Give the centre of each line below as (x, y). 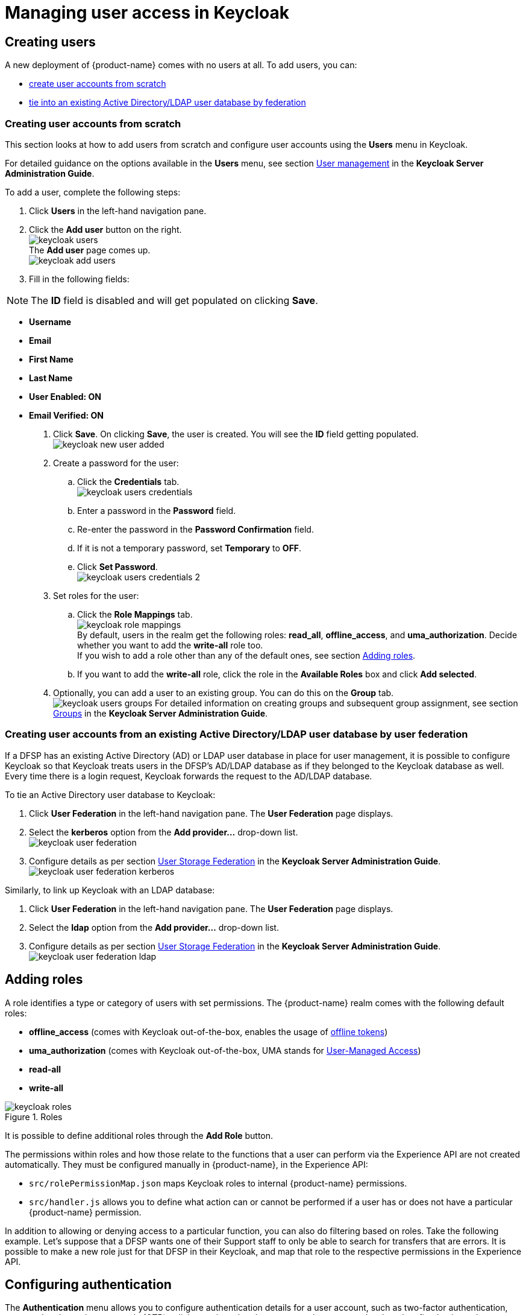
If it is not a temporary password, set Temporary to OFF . (189, 548)
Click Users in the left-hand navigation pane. (118, 211)
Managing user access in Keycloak (147, 13)
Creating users (50, 42)
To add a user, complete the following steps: (93, 192)
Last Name (51, 378)
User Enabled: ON (65, 396)
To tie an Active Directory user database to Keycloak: (110, 794)
